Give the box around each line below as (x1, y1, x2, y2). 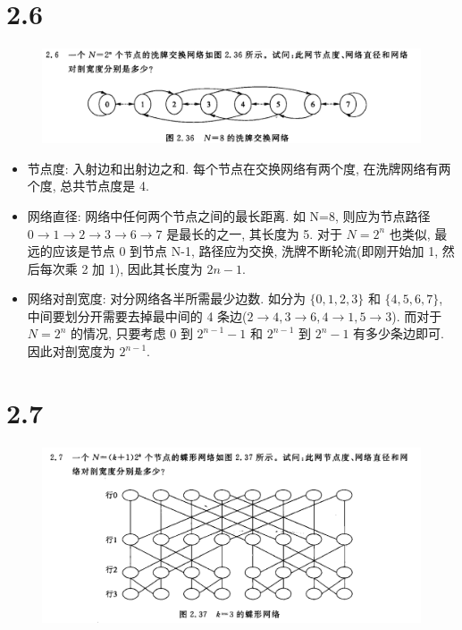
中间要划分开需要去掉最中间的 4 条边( (27, 306, 248, 325)
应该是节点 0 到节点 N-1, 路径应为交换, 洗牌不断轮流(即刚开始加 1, (52, 242, 439, 260)
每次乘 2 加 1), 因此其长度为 (39, 259, 203, 277)
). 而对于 (391, 306, 442, 325)
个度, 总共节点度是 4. (27, 176, 149, 195)
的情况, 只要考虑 (71, 324, 166, 343)
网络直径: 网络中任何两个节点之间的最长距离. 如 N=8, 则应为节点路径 (27, 206, 431, 225)
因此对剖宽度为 (27, 342, 115, 361)
